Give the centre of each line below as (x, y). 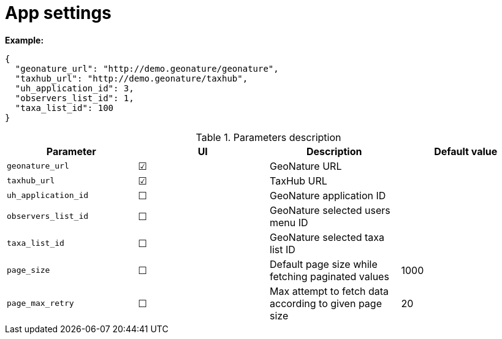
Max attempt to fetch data (329, 291)
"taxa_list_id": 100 (64, 108)
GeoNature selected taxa (327, 237)
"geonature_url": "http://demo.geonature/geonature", (147, 68)
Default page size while (324, 264)
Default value (466, 151)
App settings (58, 13)
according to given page (326, 303)
